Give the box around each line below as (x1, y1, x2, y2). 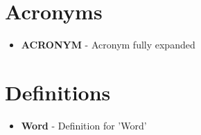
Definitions (5, 78, 111, 106)
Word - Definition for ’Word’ (21, 118, 147, 132)
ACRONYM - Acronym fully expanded (21, 37, 195, 52)
